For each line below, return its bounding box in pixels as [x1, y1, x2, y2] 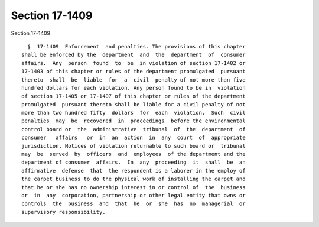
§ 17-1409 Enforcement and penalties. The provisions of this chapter [27, 43, 246, 50]
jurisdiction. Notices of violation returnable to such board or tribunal [21, 142, 246, 149]
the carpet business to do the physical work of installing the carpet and [21, 176, 246, 183]
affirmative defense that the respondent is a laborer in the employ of [21, 167, 246, 174]
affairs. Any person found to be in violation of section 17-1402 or [21, 60, 246, 66]
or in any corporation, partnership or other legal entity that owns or [21, 192, 246, 199]
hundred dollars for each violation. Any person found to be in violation [21, 85, 246, 91]
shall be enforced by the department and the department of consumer [21, 51, 246, 59]
